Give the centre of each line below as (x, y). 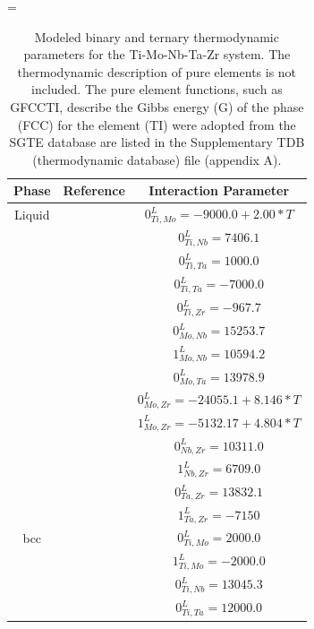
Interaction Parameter (219, 190)
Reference (94, 190)
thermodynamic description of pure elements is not (157, 71)
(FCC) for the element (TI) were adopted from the (157, 124)
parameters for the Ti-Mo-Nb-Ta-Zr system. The (157, 54)
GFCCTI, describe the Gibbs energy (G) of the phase (157, 106)
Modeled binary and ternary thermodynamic (157, 36)
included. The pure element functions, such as (157, 89)
